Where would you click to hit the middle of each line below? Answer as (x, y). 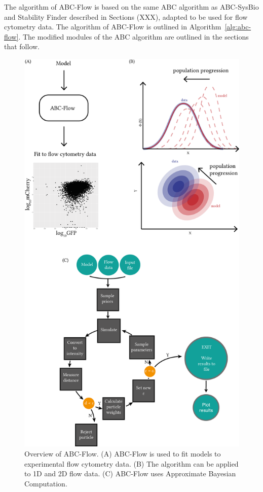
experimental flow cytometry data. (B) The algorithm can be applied (131, 463)
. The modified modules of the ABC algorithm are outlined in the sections (134, 36)
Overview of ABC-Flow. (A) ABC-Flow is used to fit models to (123, 453)
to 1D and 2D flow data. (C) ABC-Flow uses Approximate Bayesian (130, 473)
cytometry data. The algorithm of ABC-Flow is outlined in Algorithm (113, 27)
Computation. (46, 483)
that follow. (22, 46)
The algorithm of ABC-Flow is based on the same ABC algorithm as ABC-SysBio (131, 7)
